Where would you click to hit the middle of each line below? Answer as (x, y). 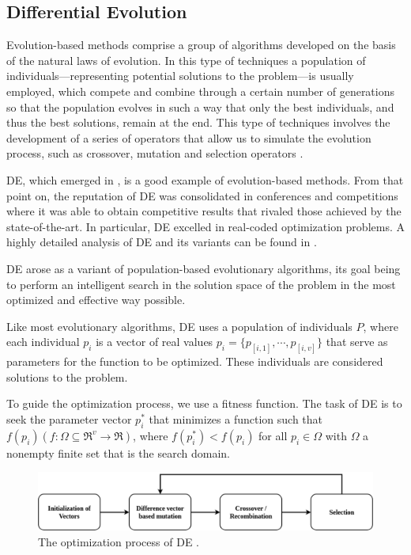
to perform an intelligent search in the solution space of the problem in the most (201, 284)
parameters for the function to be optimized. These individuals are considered (195, 361)
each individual (43, 342)
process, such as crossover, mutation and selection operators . (155, 153)
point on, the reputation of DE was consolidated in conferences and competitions (202, 195)
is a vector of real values (155, 342)
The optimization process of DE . (119, 541)
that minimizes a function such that (236, 418)
